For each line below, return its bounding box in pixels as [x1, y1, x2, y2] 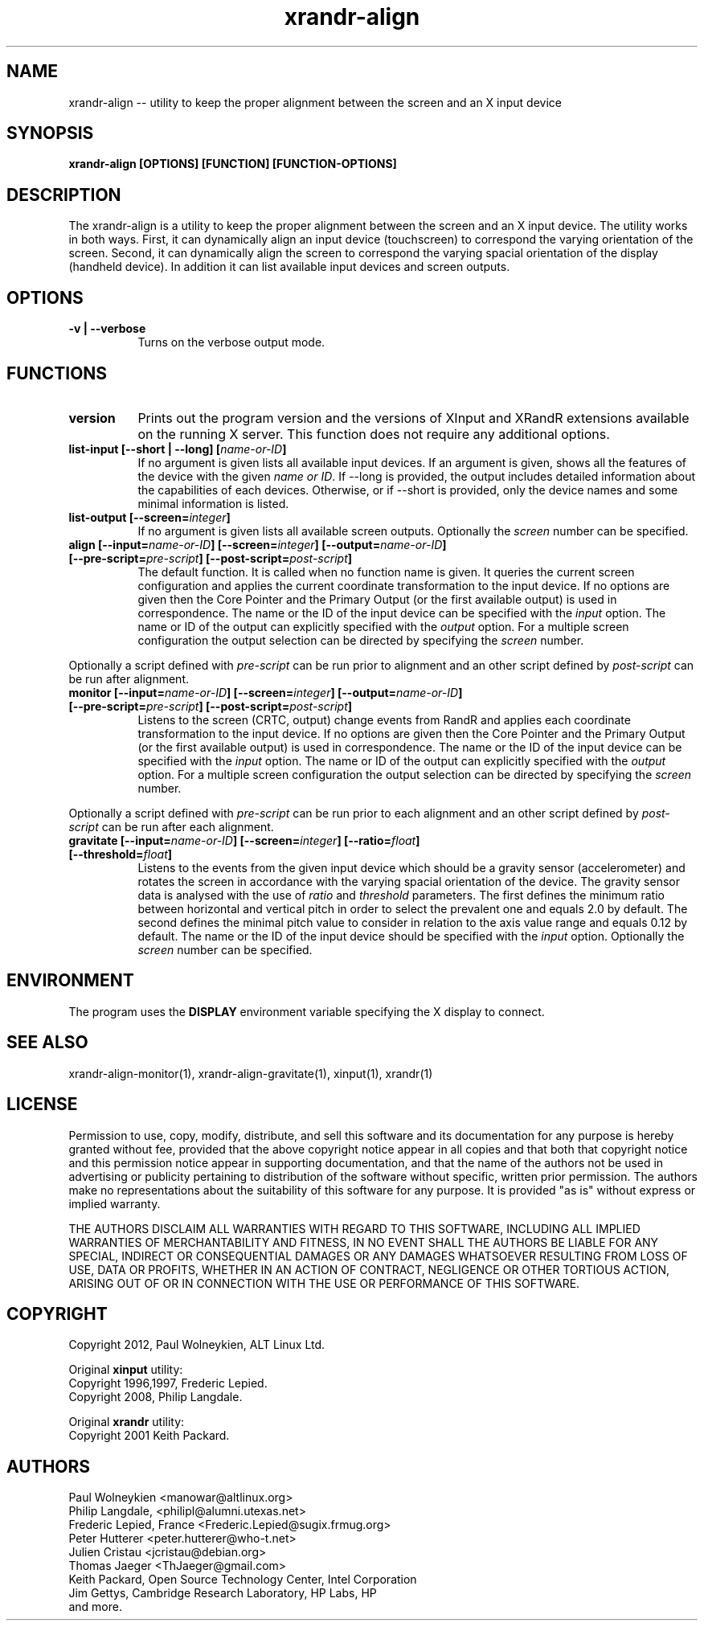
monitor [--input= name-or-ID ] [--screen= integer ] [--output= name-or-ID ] [68, 685, 463, 699]
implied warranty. [68, 1196, 161, 1211]
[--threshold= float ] [68, 846, 173, 861]
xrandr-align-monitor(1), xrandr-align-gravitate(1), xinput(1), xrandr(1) [68, 1066, 433, 1080]
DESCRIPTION [6, 184, 121, 205]
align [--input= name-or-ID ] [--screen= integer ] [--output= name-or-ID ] [68, 537, 447, 551]
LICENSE [6, 1094, 78, 1115]
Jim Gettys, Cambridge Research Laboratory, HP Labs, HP [68, 1586, 377, 1600]
